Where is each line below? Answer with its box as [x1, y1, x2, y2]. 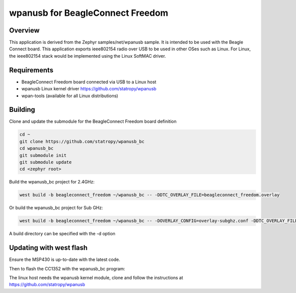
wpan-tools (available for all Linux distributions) [21, 93, 118, 99]
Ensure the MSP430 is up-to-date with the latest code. [9, 256, 120, 262]
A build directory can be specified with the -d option [9, 231, 115, 237]
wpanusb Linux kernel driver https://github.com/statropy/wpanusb [21, 86, 156, 92]
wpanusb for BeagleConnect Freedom [9, 7, 169, 18]
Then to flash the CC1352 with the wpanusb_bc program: [9, 265, 125, 271]
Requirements [9, 66, 54, 74]
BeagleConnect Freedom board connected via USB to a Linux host [21, 79, 156, 85]
